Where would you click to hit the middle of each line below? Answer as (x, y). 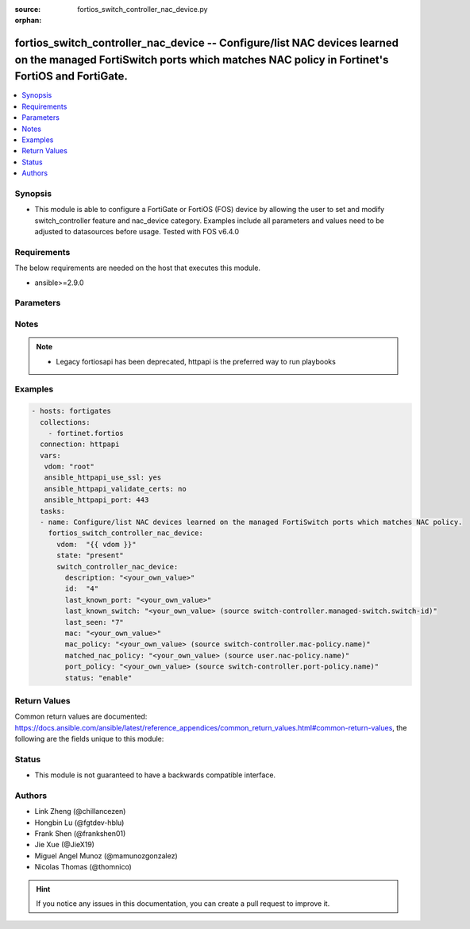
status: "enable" (98, 678)
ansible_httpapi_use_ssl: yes (103, 478)
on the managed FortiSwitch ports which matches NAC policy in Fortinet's (202, 60)
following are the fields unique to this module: (89, 739)
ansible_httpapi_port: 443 (96, 500)
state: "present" (91, 555)
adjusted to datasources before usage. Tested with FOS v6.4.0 (137, 232)
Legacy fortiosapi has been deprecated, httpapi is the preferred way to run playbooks (196, 361)
